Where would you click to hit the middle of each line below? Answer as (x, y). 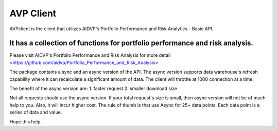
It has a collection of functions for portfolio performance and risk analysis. (131, 43)
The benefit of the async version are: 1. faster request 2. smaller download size (93, 89)
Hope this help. (26, 122)
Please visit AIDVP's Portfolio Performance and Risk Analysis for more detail (90, 55)
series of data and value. (36, 112)
